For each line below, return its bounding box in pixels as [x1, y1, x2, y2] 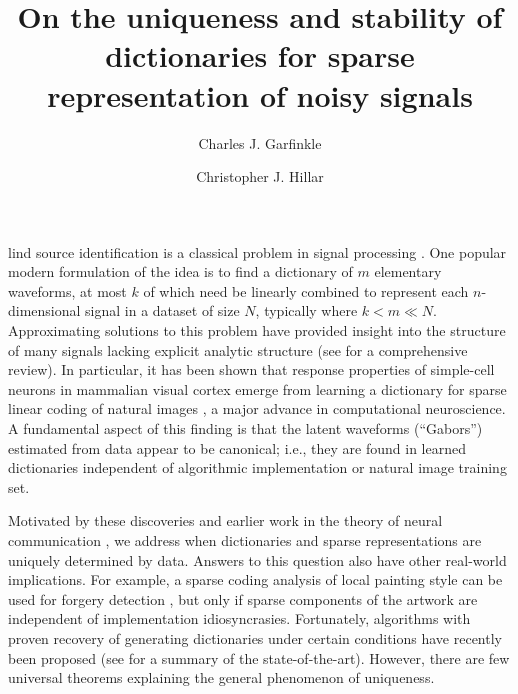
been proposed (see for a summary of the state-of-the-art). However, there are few [8, 647, 510, 668]
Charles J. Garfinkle [198, 132, 322, 153]
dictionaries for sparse [105, 35, 415, 76]
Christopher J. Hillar [196, 166, 324, 187]
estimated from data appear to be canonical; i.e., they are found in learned [8, 437, 466, 458]
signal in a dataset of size [85, 300, 240, 321]
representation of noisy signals [47, 74, 473, 115]
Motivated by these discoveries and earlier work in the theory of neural [8, 510, 443, 531]
